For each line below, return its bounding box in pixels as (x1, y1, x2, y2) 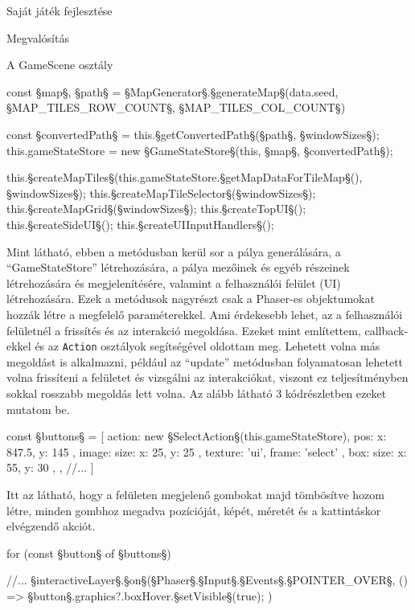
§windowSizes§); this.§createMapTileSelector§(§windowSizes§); (6, 184, 316, 201)
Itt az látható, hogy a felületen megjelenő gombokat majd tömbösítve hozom (6, 485, 384, 502)
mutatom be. (6, 400, 70, 417)
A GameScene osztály (6, 56, 113, 73)
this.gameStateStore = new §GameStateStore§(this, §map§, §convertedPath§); (6, 141, 393, 158)
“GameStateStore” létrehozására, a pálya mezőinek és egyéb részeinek (6, 259, 350, 276)
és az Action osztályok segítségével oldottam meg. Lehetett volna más (35, 338, 380, 354)
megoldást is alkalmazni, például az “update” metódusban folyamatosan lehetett (6, 353, 404, 370)
